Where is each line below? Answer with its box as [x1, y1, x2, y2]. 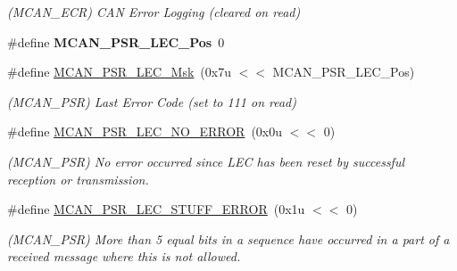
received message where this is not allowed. [7, 247, 241, 266]
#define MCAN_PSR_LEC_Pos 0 [7, 32, 225, 51]
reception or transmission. [7, 169, 149, 188]
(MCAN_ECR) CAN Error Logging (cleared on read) [7, 3, 301, 21]
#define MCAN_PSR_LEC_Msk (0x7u [7, 62, 231, 81]
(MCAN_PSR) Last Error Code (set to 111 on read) [7, 92, 296, 111]
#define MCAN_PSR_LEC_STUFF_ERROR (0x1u [7, 200, 305, 218]
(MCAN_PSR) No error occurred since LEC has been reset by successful [7, 152, 405, 170]
